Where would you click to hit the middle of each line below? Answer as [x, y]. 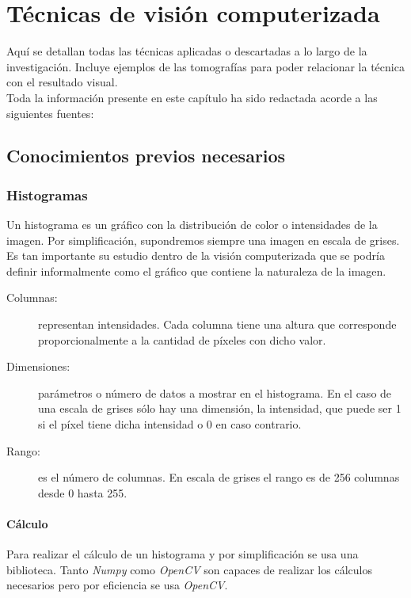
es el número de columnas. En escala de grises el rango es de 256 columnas [219, 477]
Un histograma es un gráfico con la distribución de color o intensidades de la [192, 225]
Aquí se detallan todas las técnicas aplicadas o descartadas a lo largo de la [187, 51]
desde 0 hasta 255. [83, 492]
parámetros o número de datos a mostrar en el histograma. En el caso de [215, 392]
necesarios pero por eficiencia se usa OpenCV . [117, 585]
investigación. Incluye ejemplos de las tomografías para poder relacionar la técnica [205, 66]
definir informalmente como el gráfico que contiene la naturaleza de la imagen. [196, 270]
